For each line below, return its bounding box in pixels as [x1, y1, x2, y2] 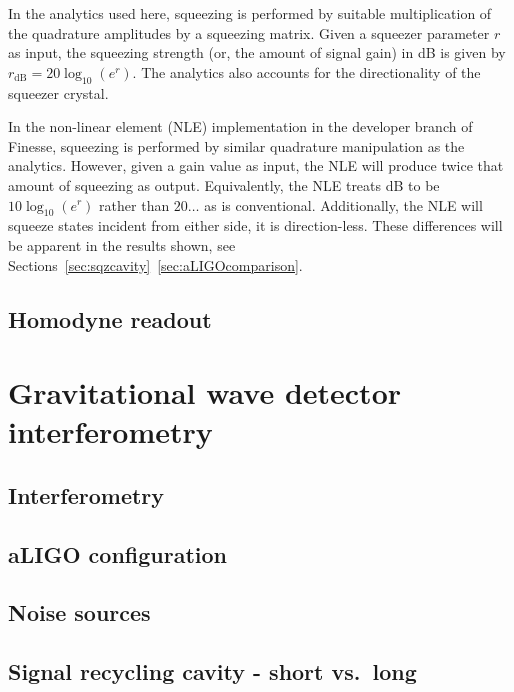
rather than [99, 194, 170, 215]
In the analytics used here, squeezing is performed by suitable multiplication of [8, 3, 492, 23]
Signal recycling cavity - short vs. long [8, 656, 417, 687]
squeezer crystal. [8, 82, 109, 103]
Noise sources [8, 597, 151, 628]
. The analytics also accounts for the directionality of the [132, 61, 481, 82]
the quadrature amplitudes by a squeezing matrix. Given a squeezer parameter [8, 22, 490, 43]
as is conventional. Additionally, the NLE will [204, 194, 483, 215]
